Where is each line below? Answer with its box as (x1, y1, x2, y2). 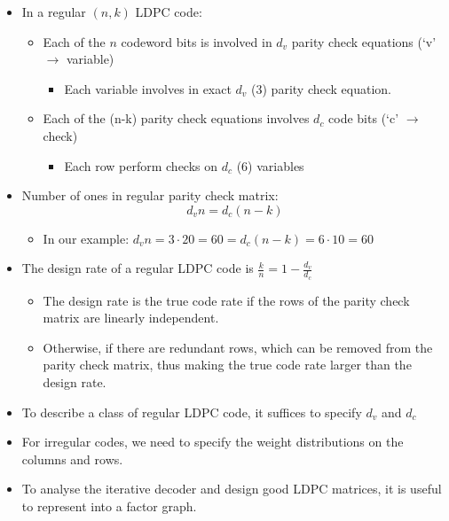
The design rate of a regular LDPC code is (21, 259, 254, 277)
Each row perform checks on (64, 156, 218, 175)
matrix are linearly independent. (43, 308, 219, 327)
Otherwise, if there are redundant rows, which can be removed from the (43, 338, 433, 356)
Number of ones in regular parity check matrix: (21, 186, 279, 205)
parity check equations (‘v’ (291, 32, 437, 51)
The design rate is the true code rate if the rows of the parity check (43, 291, 410, 309)
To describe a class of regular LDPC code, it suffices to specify (21, 402, 362, 421)
